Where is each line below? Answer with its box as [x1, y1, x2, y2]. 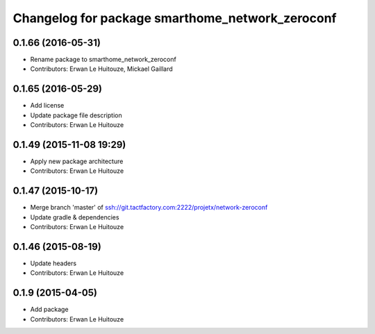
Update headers [30, 259, 76, 267]
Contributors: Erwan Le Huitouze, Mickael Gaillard [30, 65, 173, 73]
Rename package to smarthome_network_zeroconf [30, 56, 176, 64]
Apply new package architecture [30, 157, 124, 166]
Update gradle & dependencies [30, 212, 119, 222]
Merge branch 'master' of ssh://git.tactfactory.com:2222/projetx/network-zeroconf [30, 203, 268, 212]
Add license [30, 101, 65, 110]
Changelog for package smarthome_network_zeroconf [12, 10, 337, 26]
